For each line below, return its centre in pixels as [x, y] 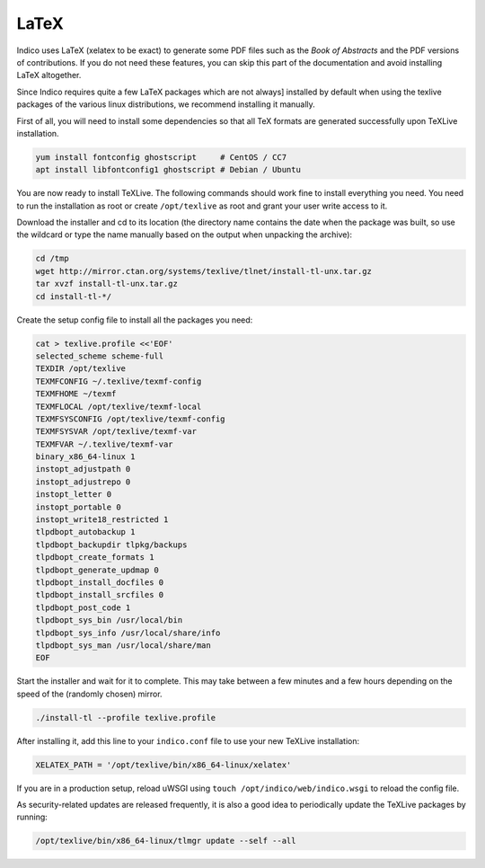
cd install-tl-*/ [74, 296]
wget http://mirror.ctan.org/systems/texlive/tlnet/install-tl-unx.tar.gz [204, 271]
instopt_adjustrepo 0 [83, 482]
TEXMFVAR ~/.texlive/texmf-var [105, 444]
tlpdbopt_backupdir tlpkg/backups [111, 545]
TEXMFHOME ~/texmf [76, 394]
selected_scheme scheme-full [100, 356]
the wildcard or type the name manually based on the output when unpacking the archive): [185, 235]
